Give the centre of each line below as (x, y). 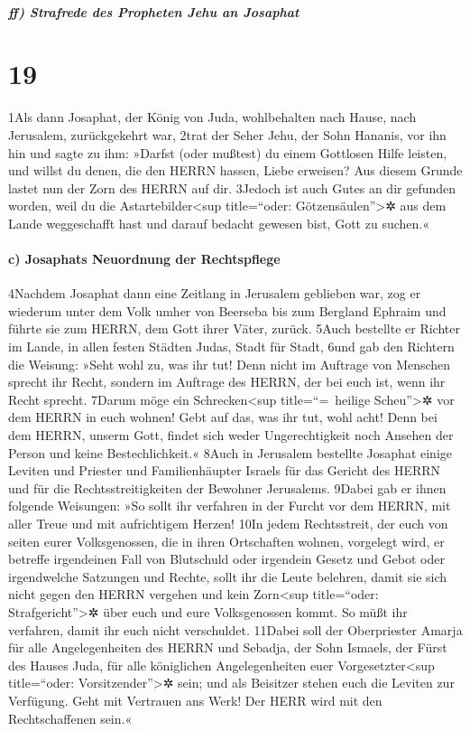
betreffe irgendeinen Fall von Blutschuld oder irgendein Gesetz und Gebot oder (226, 559)
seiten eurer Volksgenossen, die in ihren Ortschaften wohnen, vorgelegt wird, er (226, 541)
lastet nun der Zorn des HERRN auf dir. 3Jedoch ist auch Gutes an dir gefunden (232, 187)
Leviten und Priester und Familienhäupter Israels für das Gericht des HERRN (225, 470)
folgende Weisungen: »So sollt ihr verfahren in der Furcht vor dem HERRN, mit (230, 506)
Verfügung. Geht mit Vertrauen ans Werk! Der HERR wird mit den (195, 700)
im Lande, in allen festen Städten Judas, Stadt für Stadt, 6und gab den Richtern (231, 347)
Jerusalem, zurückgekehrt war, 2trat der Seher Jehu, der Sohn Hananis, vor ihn (227, 134)
